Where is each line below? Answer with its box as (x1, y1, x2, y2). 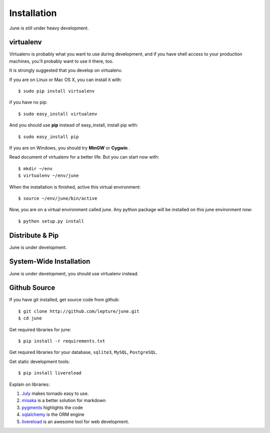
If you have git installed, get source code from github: (9, 297, 120, 303)
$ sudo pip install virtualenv (18, 88, 95, 94)
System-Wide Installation (9, 257, 90, 266)
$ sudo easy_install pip (18, 134, 79, 140)
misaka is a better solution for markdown (21, 397, 106, 403)
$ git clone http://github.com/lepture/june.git (18, 308, 139, 314)
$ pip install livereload (18, 370, 82, 376)
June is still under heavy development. (9, 25, 89, 31)
